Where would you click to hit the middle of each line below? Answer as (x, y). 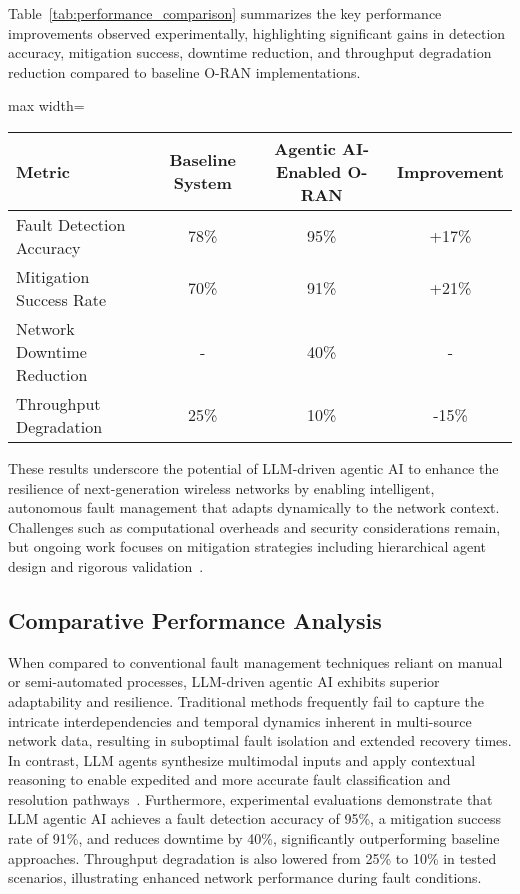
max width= (46, 105)
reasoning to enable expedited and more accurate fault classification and (229, 779)
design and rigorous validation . (106, 565)
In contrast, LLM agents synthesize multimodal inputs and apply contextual (242, 759)
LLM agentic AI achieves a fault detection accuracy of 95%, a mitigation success (254, 818)
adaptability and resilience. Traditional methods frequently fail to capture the (246, 700)
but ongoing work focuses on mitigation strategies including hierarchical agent (247, 546)
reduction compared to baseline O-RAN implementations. (184, 71)
